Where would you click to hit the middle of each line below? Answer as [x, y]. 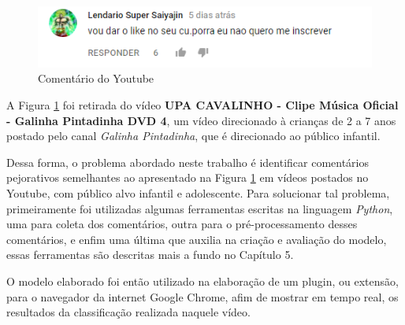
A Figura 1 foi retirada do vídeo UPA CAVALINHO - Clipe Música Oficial [202, 105]
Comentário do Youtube [96, 78]
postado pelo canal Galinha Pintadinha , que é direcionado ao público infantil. [193, 136]
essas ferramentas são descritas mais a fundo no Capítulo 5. [150, 255]
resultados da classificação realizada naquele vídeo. [128, 312]
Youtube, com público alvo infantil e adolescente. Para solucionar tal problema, [198, 193]
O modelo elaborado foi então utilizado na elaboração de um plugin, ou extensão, [202, 281]
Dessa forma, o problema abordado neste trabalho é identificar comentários [188, 162]
